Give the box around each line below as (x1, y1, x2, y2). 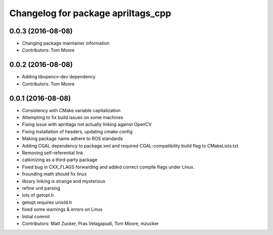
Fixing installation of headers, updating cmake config (22, 128, 133, 134)
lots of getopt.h (22, 192, 54, 198)
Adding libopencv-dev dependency (22, 74, 96, 80)
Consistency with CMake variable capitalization (22, 107, 121, 113)
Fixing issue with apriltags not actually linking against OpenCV (22, 121, 152, 127)
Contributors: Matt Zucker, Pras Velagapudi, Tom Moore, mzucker (22, 220, 159, 226)
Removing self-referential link (22, 150, 83, 156)
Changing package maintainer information (22, 40, 110, 46)
